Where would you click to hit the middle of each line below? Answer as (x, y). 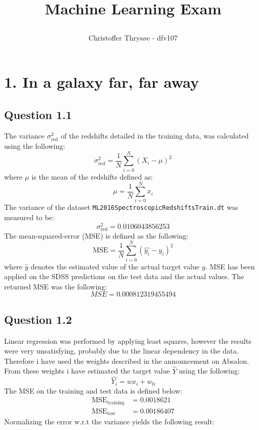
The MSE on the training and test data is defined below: (93, 390)
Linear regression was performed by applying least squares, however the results (128, 340)
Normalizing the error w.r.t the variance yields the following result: (109, 422)
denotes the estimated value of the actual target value (115, 266)
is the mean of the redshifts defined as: (92, 176)
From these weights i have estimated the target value (87, 371)
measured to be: (29, 217)
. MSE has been (230, 266)
